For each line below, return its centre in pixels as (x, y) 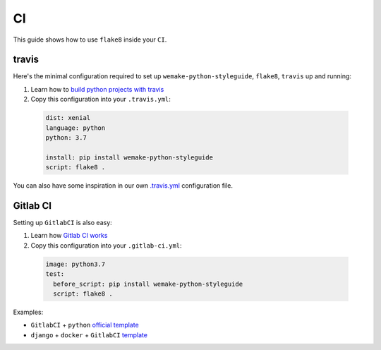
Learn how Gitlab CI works (69, 236)
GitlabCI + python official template (85, 325)
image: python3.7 (75, 264)
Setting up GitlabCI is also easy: (62, 223)
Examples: (28, 312)
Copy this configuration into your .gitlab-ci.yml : (107, 245)
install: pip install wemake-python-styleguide (129, 157)
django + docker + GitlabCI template (89, 334)
